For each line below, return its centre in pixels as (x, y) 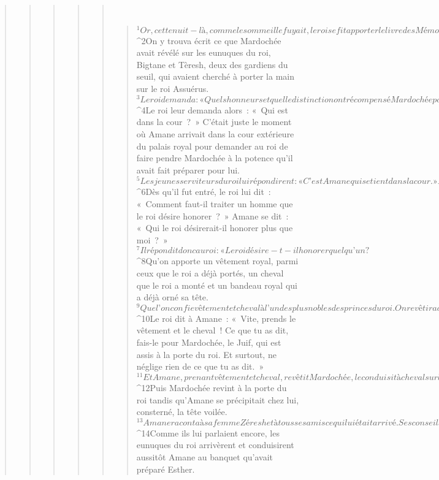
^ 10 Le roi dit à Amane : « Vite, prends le (216, 318)
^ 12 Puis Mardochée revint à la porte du (212, 387)
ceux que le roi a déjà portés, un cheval (210, 273)
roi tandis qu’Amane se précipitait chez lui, (218, 399)
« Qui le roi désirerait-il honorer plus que (215, 228)
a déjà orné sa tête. (172, 297)
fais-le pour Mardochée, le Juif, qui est (209, 342)
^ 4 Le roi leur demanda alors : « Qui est (212, 109)
